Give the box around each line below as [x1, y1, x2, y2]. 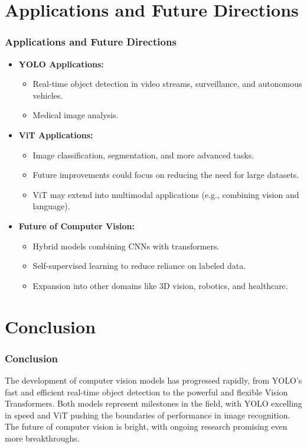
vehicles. [32, 89, 63, 101]
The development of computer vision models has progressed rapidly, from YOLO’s [5, 374, 302, 386]
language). [32, 200, 70, 212]
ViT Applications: [18, 128, 93, 141]
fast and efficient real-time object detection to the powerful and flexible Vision [5, 385, 288, 398]
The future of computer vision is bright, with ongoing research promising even [5, 420, 288, 433]
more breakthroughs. [5, 431, 80, 444]
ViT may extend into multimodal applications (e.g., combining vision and [32, 188, 299, 200]
